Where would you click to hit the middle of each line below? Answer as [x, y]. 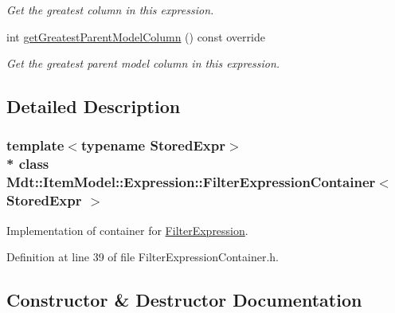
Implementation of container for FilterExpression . [127, 230]
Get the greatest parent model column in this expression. [143, 63]
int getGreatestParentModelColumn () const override [136, 36]
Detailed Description [94, 106]
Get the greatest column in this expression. [110, 10]
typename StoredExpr [153, 145]
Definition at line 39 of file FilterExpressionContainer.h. [143, 257]
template [35, 145]
